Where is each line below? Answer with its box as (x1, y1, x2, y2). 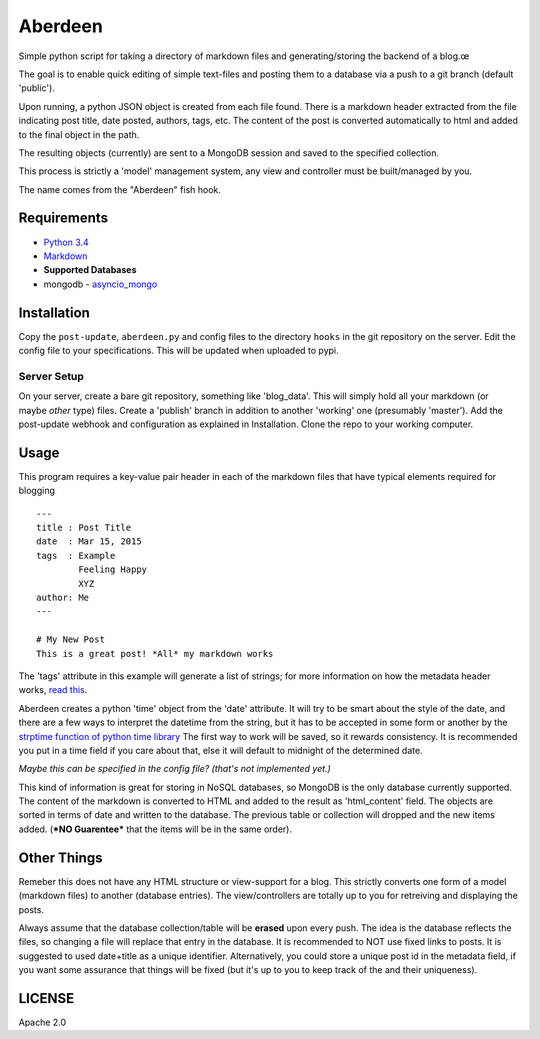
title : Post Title (36, 522, 132, 534)
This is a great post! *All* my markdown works (36, 648, 274, 659)
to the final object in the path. (18, 128, 140, 140)
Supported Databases (43, 264, 137, 276)
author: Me (36, 592, 90, 603)
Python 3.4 (43, 236, 89, 248)
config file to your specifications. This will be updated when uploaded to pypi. (18, 345, 339, 357)
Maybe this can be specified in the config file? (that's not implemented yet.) (18, 763, 332, 775)
